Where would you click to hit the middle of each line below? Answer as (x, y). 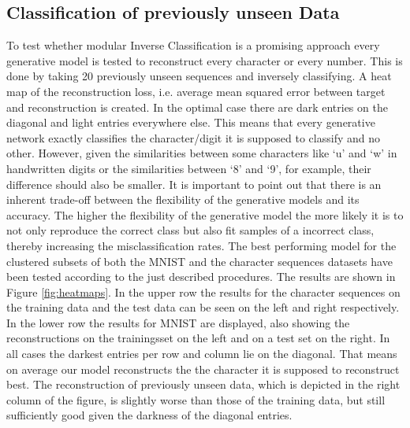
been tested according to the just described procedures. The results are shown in (201, 277)
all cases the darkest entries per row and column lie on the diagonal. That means (202, 354)
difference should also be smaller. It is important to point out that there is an (194, 184)
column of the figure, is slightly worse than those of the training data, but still (196, 399)
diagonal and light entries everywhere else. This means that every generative (191, 122)
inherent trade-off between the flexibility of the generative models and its (183, 199)
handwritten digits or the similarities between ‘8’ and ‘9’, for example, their (189, 168)
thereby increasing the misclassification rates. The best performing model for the (201, 245)
